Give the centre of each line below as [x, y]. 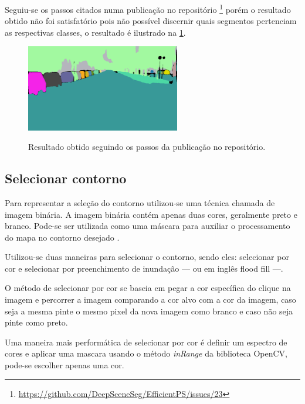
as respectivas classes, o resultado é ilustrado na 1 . [95, 32]
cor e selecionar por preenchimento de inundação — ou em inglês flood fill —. [144, 268]
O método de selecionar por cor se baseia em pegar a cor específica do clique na [148, 288]
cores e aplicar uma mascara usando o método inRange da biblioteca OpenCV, [146, 353]
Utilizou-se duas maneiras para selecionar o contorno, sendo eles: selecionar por [147, 257]
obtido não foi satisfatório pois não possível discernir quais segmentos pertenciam [151, 21]
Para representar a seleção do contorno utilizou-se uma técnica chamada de [140, 202]
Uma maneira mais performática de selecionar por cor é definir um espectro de [146, 342]
